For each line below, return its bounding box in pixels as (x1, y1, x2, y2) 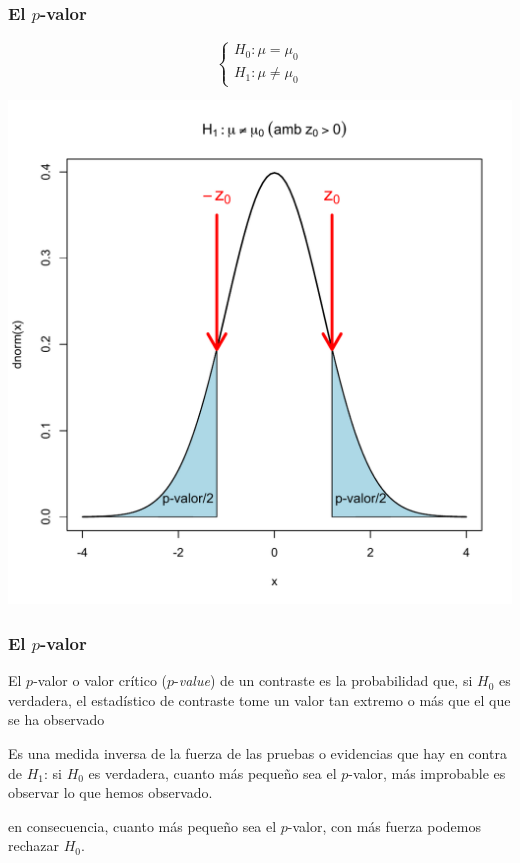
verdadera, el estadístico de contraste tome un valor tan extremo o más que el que (8, 689, 511, 710)
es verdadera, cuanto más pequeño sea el (88, 762, 337, 783)
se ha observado (8, 709, 105, 730)
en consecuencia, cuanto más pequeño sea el (8, 815, 277, 836)
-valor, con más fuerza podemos (287, 815, 481, 836)
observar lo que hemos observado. (8, 782, 213, 803)
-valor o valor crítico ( (33, 670, 168, 691)
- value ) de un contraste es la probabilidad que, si (174, 670, 473, 691)
